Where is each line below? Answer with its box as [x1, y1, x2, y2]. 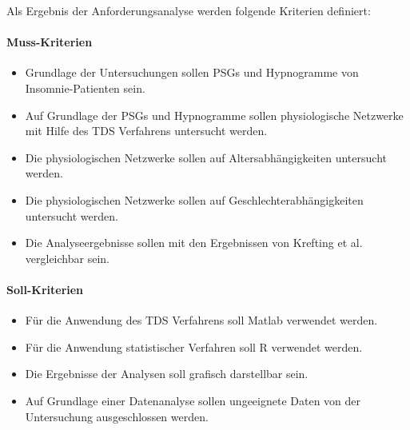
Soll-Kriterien [6, 281, 84, 297]
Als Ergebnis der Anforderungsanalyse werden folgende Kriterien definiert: [6, 2, 371, 18]
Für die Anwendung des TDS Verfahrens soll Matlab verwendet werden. [25, 312, 378, 328]
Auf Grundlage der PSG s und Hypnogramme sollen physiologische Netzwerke [25, 106, 404, 123]
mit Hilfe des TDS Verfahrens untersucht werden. [25, 122, 268, 139]
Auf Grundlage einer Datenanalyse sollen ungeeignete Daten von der [25, 392, 361, 408]
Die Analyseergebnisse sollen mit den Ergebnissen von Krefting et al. [25, 234, 363, 251]
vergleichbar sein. [25, 249, 109, 266]
